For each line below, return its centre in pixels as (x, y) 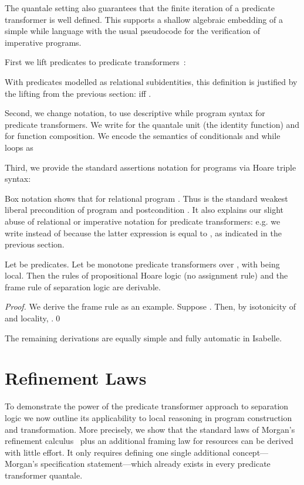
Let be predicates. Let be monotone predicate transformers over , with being (142, 264)
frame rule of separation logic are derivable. (83, 286)
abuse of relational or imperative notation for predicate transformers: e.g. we (143, 221)
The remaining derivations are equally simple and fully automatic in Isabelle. (143, 338)
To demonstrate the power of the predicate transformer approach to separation (147, 406)
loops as (19, 147)
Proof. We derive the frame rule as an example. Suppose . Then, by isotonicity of (151, 306)
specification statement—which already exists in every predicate (156, 464)
